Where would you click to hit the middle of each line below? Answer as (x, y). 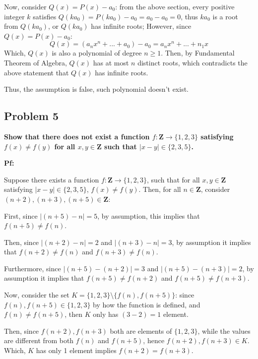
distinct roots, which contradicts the (193, 62)
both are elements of (141, 330)
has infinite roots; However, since (141, 26)
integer (14, 16)
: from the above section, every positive (175, 6)
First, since (21, 215)
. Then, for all (160, 189)
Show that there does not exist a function (77, 136)
